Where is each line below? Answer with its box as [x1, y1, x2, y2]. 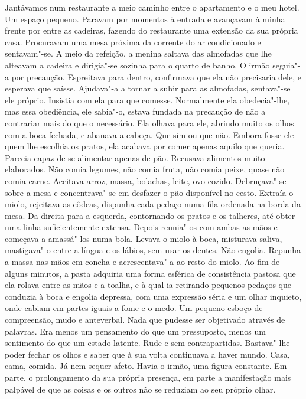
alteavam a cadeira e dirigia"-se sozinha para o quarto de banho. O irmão [5, 58, 270, 71]
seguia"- [272, 58, 301, 71]
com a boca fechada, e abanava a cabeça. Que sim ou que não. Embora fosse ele [5, 128, 294, 140]
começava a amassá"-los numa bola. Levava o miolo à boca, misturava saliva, [5, 232, 282, 244]
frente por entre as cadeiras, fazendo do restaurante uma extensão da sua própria [5, 24, 298, 37]
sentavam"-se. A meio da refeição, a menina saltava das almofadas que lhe [5, 47, 272, 60]
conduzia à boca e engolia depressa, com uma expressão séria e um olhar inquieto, [5, 290, 302, 302]
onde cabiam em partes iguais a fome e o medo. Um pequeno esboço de [5, 302, 263, 314]
